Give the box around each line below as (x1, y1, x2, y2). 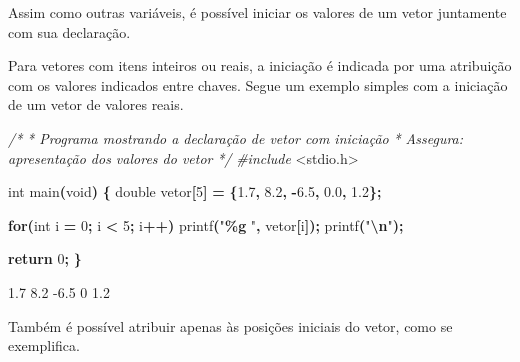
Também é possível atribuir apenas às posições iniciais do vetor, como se (8, 315, 453, 336)
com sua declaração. (8, 21, 131, 42)
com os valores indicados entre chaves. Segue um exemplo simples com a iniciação (8, 74, 508, 95)
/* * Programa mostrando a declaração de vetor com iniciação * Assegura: (8, 127, 464, 148)
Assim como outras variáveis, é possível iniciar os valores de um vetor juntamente (8, 2, 507, 22)
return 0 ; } (8, 248, 82, 269)
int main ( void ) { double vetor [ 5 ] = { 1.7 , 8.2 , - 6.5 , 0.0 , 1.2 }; (8, 181, 382, 202)
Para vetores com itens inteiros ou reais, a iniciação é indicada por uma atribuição (8, 55, 512, 76)
